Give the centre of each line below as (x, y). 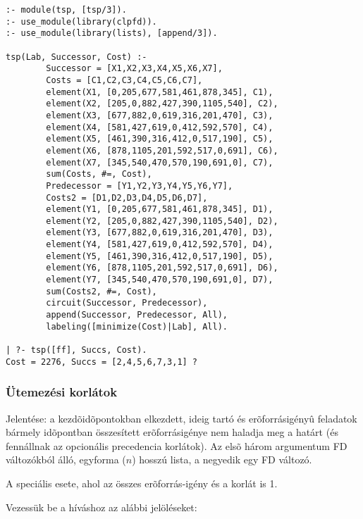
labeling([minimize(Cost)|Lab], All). (137, 326)
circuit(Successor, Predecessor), (127, 303)
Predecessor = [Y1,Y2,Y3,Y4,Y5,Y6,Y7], (140, 186)
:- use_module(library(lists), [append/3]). (112, 33)
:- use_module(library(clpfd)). (81, 21)
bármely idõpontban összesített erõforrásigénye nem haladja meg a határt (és (172, 432)
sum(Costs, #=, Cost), (99, 174)
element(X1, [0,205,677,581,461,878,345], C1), (160, 92)
